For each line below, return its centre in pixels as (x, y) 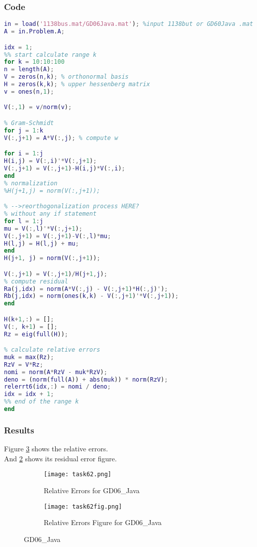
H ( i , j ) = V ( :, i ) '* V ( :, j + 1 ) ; (50, 161)
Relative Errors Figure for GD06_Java (103, 522)
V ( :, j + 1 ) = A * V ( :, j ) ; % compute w (61, 138)
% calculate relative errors (52, 350)
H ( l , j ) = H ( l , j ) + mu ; (42, 243)
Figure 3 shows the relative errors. (56, 449)
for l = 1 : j (24, 221)
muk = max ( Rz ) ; (29, 357)
